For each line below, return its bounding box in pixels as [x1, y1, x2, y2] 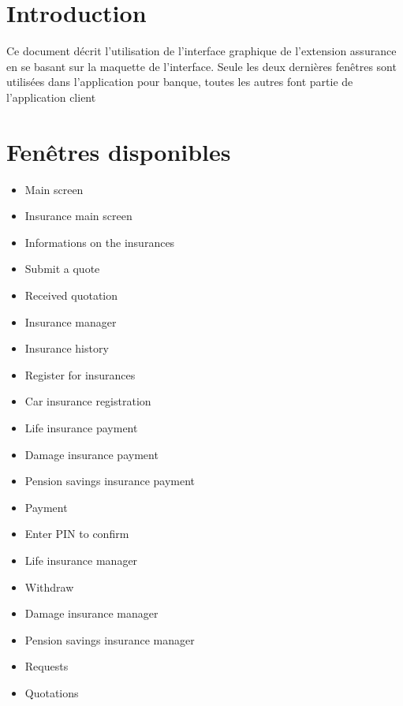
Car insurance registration [24, 393, 151, 409]
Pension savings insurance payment [24, 473, 196, 489]
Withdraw [24, 578, 74, 595]
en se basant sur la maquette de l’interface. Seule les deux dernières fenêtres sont [6, 58, 397, 74]
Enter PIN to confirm [24, 525, 129, 542]
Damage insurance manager [24, 605, 159, 622]
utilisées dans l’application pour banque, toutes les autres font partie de [6, 73, 353, 90]
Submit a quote [24, 260, 100, 277]
